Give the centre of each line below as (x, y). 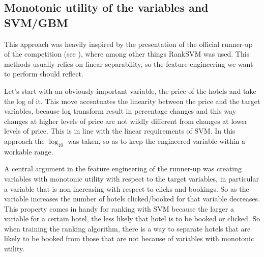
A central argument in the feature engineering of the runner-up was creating (123, 169)
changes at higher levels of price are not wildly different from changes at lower (126, 121)
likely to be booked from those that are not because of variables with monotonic (129, 238)
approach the (24, 140)
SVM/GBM (36, 22)
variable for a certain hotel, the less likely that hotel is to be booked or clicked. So (132, 219)
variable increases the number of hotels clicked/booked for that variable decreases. (132, 199)
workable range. (29, 151)
